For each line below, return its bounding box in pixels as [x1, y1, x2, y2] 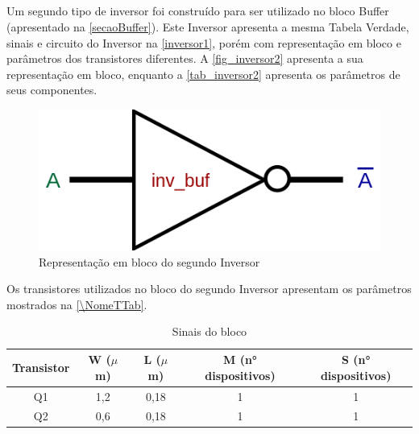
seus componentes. [6, 81, 97, 98]
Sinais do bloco [172, 323, 247, 340]
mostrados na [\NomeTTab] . [6, 296, 147, 312]
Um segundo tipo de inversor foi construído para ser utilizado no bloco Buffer [6, 2, 389, 19]
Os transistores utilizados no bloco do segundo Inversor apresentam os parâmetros [6, 280, 412, 297]
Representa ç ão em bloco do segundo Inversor [39, 253, 260, 270]
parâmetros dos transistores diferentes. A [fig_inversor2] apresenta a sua [6, 50, 363, 67]
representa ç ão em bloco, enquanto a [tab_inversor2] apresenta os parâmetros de [6, 65, 400, 82]
